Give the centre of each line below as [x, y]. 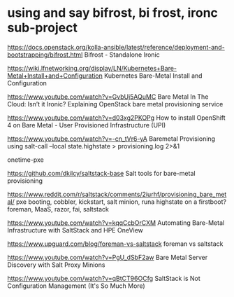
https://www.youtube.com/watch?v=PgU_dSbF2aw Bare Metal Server [108, 257]
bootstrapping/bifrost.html [45, 55]
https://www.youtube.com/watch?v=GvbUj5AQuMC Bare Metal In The [108, 97]
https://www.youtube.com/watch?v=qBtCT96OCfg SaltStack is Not [104, 278]
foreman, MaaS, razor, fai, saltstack [58, 209]
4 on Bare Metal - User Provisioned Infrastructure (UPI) [87, 125]
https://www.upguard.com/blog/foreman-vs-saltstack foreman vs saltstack [115, 244]
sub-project [43, 28]
